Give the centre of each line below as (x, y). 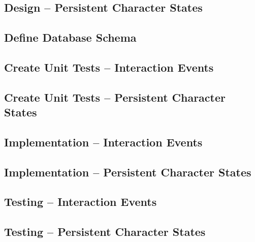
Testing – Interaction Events (81, 202)
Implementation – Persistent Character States (128, 172)
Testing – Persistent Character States (105, 232)
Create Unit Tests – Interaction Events (109, 67)
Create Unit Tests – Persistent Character (115, 97)
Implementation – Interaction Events (103, 142)
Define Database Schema (70, 37)
